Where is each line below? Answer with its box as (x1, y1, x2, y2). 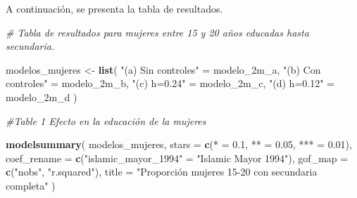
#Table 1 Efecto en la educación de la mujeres (6, 113, 206, 128)
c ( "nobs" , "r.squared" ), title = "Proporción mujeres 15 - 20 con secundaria (6, 164, 318, 179)
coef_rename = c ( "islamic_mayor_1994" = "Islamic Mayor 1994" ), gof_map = (6, 150, 349, 165)
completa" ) (6, 178, 56, 192)
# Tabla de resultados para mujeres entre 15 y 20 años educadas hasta (6, 25, 309, 39)
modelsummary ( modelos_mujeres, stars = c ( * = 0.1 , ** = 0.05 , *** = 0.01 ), (6, 137, 352, 152)
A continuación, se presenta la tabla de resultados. (6, 1, 223, 15)
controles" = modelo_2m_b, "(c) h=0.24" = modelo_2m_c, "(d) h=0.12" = (6, 76, 334, 91)
